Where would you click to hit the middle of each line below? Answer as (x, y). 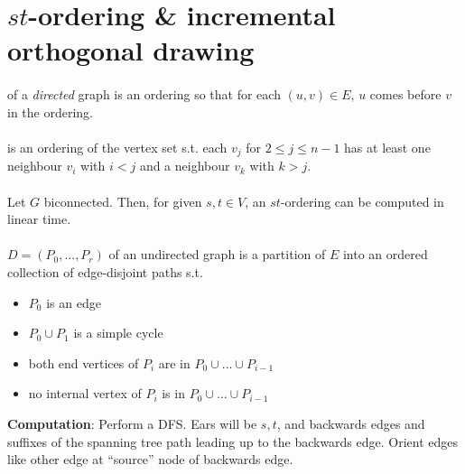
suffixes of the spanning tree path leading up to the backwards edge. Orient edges (233, 441)
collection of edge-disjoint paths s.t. (105, 271)
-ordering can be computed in (362, 201)
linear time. (39, 219)
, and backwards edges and (351, 423)
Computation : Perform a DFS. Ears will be (132, 423)
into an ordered (385, 254)
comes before (405, 94)
